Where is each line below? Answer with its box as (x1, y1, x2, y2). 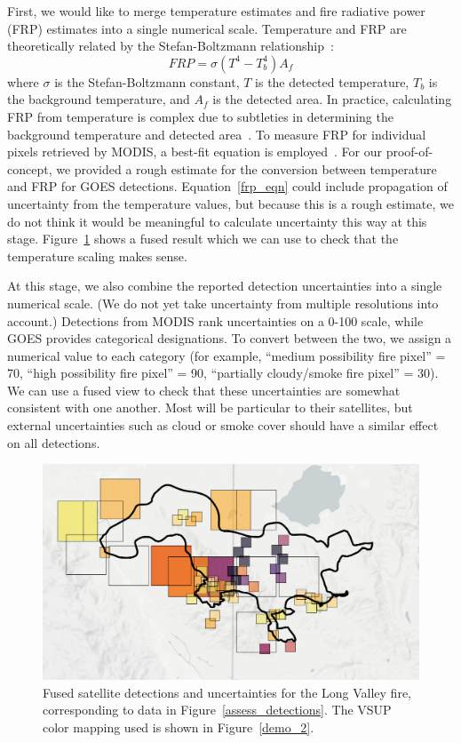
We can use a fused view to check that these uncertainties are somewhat (7, 380, 401, 399)
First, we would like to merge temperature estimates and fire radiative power (7, 2, 425, 20)
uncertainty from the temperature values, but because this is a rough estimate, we (7, 194, 454, 212)
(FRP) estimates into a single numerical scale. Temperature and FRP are (7, 19, 407, 37)
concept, (7, 159, 52, 178)
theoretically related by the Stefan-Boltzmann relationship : (7, 36, 334, 55)
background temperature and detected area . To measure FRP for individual (7, 124, 426, 143)
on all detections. (7, 433, 100, 451)
